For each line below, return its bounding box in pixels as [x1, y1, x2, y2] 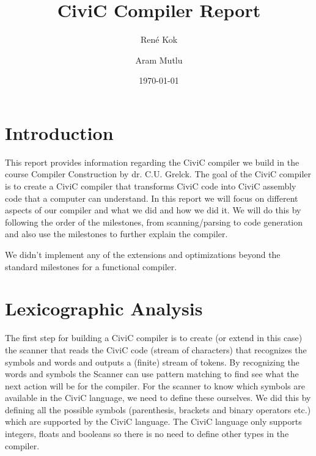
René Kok [140, 33, 178, 46]
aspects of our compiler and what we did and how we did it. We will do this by [5, 204, 301, 216]
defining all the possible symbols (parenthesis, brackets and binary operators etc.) [5, 403, 311, 416]
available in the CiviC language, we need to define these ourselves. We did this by [5, 391, 311, 404]
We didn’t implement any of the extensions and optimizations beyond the [5, 248, 281, 260]
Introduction [5, 120, 114, 145]
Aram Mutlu [135, 53, 183, 66]
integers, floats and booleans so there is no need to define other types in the [5, 427, 289, 440]
